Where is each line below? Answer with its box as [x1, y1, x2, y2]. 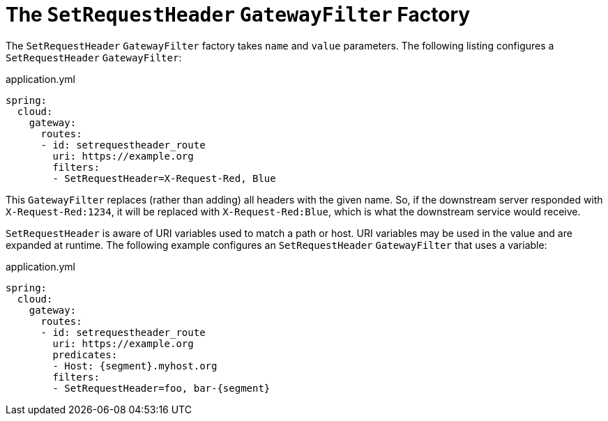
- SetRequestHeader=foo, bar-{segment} [52, 382, 271, 394]
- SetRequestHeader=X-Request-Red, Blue [52, 172, 276, 184]
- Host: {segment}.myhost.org [52, 360, 218, 372]
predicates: [52, 349, 118, 360]
